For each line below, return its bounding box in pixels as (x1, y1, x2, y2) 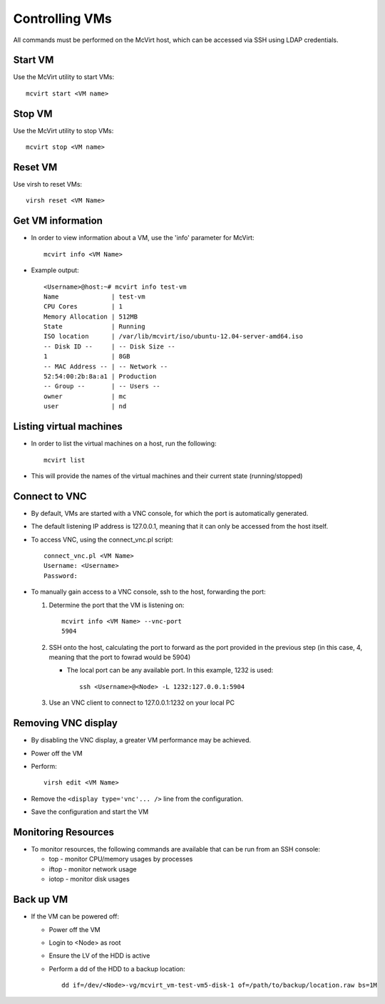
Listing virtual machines (13, 420, 123, 433)
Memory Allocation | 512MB (43, 312, 138, 321)
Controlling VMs (13, 11, 112, 26)
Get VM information (13, 214, 103, 227)
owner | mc (43, 392, 127, 400)
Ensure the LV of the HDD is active (48, 951, 150, 960)
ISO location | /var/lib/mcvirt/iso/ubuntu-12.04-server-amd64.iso (43, 332, 303, 341)
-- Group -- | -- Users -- (43, 382, 160, 390)
